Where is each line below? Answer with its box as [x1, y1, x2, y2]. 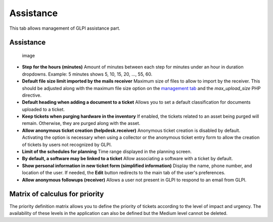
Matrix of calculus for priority [9, 190, 104, 198]
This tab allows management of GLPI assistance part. [9, 25, 121, 31]
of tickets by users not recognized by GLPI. [22, 141, 112, 147]
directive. [22, 92, 41, 98]
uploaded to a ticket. [22, 106, 65, 112]
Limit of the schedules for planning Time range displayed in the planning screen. [22, 149, 192, 155]
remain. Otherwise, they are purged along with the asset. [22, 120, 141, 126]
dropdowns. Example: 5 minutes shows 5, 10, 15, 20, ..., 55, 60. [22, 71, 153, 77]
